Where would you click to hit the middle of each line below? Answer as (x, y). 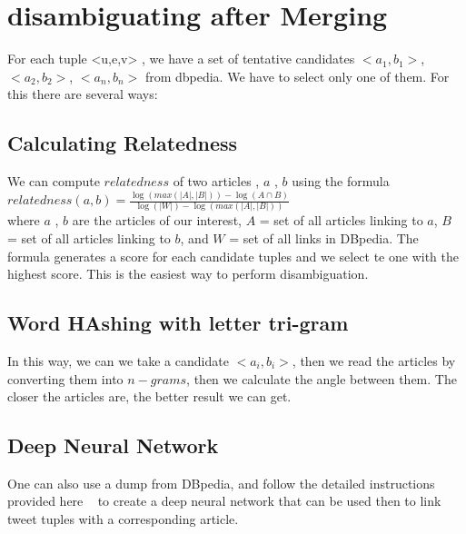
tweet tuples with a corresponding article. (123, 519)
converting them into (65, 378)
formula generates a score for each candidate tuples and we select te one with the (233, 256)
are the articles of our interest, (157, 220)
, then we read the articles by (374, 360)
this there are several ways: (83, 94)
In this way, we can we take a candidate (118, 360)
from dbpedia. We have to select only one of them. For (297, 76)
